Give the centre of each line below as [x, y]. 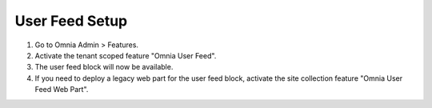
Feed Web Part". [62, 90]
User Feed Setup [71, 21]
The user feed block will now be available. [104, 67]
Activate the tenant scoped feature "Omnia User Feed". [126, 55]
